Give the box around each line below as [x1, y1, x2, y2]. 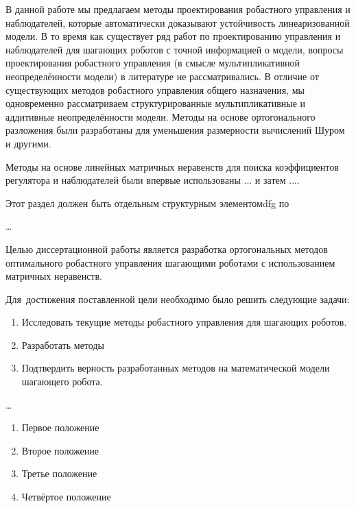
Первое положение [21, 420, 99, 435]
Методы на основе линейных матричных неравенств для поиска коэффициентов [5, 159, 339, 173]
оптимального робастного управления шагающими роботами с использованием [5, 255, 335, 269]
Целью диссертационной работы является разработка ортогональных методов [5, 241, 328, 256]
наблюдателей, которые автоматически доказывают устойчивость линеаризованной [5, 15, 350, 29]
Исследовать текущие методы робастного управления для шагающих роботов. [21, 315, 347, 329]
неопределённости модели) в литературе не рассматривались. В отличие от [5, 69, 319, 83]
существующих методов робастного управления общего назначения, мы [5, 82, 305, 97]
